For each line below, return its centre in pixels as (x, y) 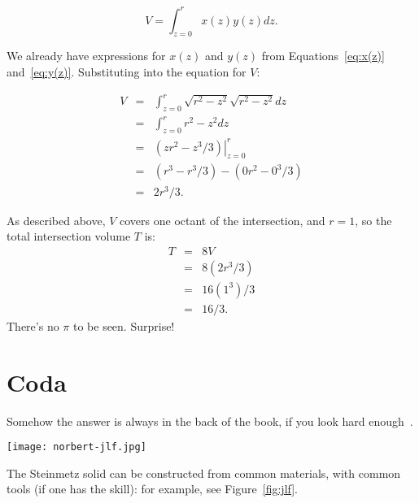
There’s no (33, 325)
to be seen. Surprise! (124, 325)
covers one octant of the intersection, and (223, 220)
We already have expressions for (86, 56)
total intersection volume (69, 236)
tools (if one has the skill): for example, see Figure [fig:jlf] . (153, 489)
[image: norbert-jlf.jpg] (76, 447)
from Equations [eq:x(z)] (323, 56)
